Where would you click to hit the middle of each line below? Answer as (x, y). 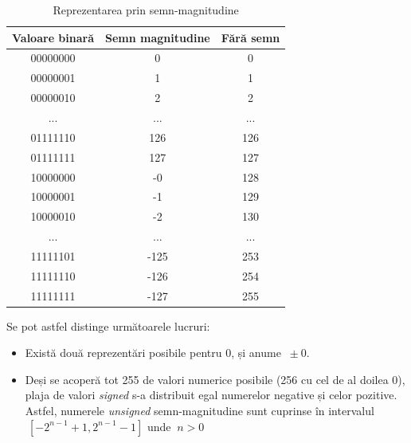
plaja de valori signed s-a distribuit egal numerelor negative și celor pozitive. (211, 395)
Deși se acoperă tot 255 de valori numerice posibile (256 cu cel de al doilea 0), (215, 379)
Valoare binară (53, 37)
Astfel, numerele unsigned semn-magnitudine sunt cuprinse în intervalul (200, 411)
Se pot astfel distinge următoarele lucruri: (108, 325)
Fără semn (251, 37)
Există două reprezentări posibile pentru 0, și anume (153, 353)
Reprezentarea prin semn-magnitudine (146, 10)
